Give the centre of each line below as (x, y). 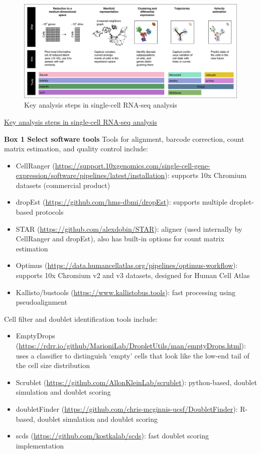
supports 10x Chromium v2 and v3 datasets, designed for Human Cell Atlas (133, 275)
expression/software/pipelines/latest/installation (90, 175)
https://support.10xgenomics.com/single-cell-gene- (133, 165)
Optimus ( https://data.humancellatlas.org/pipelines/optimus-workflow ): (127, 265)
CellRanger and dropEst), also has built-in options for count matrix (120, 239)
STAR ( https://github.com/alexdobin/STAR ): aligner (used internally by (129, 229)
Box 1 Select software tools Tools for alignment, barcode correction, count (124, 139)
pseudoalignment (42, 302)
